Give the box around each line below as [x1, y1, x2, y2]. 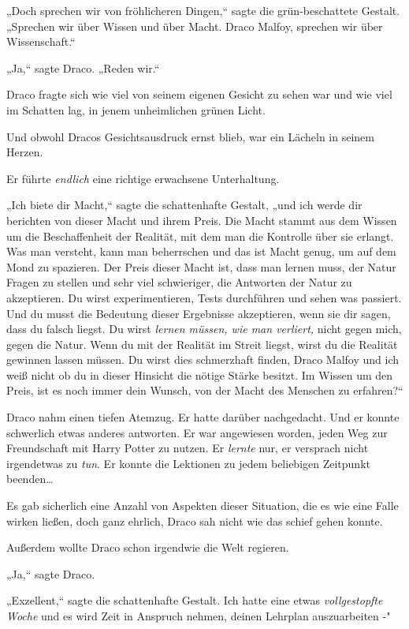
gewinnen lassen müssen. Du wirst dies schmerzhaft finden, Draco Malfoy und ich [6, 351, 400, 368]
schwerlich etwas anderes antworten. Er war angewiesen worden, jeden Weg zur [6, 424, 388, 440]
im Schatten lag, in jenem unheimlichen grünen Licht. [6, 101, 266, 118]
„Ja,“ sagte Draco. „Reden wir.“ [6, 59, 160, 76]
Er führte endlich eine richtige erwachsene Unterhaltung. [6, 170, 280, 186]
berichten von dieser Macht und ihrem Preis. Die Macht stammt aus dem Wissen [6, 212, 397, 228]
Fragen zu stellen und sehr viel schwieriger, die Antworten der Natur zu [6, 274, 352, 290]
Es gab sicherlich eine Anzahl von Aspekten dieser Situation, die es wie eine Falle [6, 497, 399, 514]
